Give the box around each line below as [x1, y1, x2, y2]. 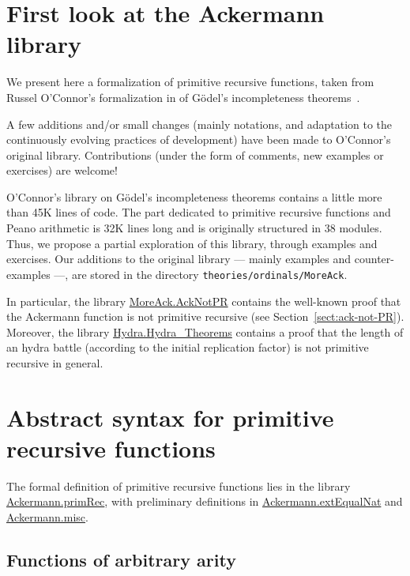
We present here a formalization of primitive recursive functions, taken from [6, 73, 374, 90]
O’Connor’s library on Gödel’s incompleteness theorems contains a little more [6, 188, 382, 205]
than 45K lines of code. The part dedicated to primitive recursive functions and [6, 204, 391, 220]
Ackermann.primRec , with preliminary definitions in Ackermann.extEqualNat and [6, 493, 403, 510]
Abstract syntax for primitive [6, 401, 334, 433]
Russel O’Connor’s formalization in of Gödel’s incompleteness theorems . [6, 88, 360, 105]
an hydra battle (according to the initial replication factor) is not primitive [6, 339, 369, 356]
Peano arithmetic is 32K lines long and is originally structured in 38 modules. [6, 220, 382, 236]
